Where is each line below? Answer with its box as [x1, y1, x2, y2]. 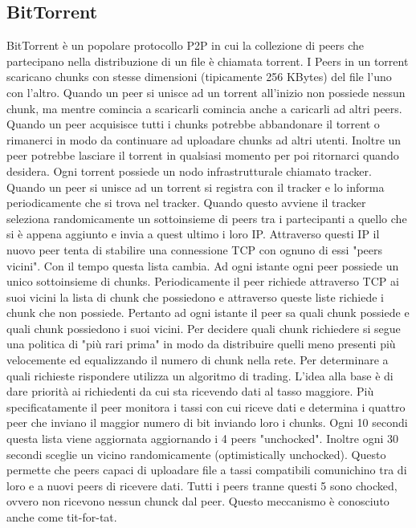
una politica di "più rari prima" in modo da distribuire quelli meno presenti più [6, 335, 396, 352]
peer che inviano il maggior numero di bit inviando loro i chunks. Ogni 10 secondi [6, 414, 408, 431]
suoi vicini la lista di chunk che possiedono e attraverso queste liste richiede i [6, 288, 385, 305]
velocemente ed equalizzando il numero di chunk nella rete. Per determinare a [6, 351, 389, 368]
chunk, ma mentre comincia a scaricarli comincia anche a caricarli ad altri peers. [6, 100, 402, 116]
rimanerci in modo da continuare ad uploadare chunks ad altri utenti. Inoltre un [6, 131, 402, 148]
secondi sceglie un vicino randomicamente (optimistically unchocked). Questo [6, 445, 386, 462]
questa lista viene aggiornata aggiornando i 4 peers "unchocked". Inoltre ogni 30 [6, 430, 399, 447]
